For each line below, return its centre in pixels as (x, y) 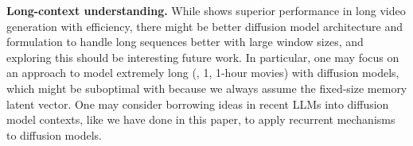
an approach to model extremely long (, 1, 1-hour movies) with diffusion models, (203, 73)
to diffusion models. (54, 134)
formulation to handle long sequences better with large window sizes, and (185, 42)
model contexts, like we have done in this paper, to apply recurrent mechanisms (201, 119)
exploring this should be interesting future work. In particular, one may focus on (203, 57)
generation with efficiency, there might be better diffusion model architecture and (205, 26)
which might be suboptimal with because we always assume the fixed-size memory (207, 88)
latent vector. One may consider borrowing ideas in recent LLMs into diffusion (198, 104)
